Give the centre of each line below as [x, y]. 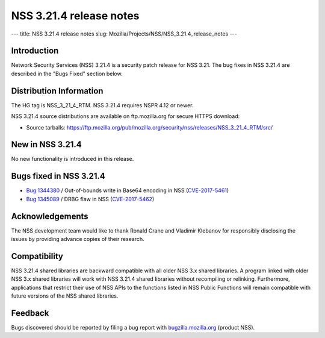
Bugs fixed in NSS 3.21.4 [58, 176]
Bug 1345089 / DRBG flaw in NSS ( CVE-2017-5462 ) [90, 199]
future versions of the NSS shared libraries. [65, 296]
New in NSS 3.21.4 [46, 145]
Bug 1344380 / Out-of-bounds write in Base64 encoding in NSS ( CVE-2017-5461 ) [128, 190]
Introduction [35, 51]
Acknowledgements [50, 216]
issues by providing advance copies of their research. [78, 239]
